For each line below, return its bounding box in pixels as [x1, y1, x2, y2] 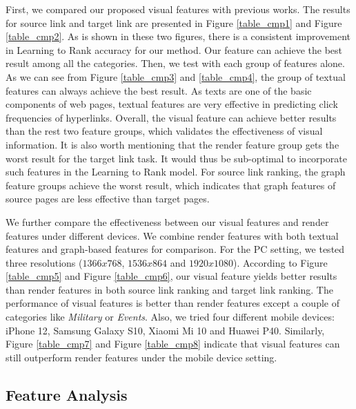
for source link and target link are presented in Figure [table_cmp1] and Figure [6, 15, 342, 30]
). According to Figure [233, 255, 328, 269]
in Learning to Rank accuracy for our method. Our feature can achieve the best [6, 42, 342, 57]
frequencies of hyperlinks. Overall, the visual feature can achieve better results [6, 110, 337, 124]
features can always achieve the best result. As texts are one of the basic [6, 83, 312, 97]
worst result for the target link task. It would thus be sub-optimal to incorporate [6, 151, 347, 165]
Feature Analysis [6, 383, 128, 405]
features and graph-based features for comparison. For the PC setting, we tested [6, 242, 345, 256]
